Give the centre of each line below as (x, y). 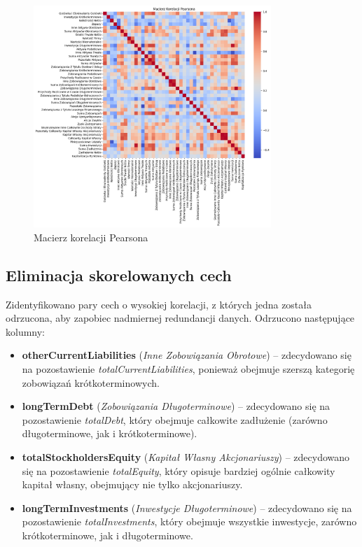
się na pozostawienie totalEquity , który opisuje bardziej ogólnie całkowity (179, 470)
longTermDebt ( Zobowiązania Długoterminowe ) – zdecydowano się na (176, 406)
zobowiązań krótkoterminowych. (91, 382)
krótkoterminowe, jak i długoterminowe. (107, 535)
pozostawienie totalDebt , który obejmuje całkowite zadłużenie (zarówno (175, 419)
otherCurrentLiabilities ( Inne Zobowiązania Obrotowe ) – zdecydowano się (187, 355)
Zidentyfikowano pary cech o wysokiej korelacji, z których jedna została (159, 304)
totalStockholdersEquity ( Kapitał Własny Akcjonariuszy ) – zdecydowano (186, 457)
